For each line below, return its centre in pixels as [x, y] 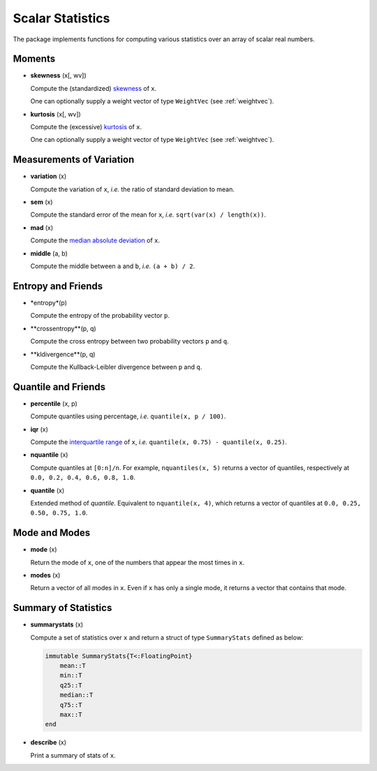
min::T [71, 675]
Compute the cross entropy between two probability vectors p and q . [130, 342]
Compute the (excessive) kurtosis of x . [86, 127]
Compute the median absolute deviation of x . [95, 240]
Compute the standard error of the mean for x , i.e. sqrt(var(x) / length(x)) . [148, 215]
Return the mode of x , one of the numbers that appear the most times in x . [138, 562]
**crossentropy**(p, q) [64, 328]
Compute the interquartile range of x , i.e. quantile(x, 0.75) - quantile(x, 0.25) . [159, 442]
